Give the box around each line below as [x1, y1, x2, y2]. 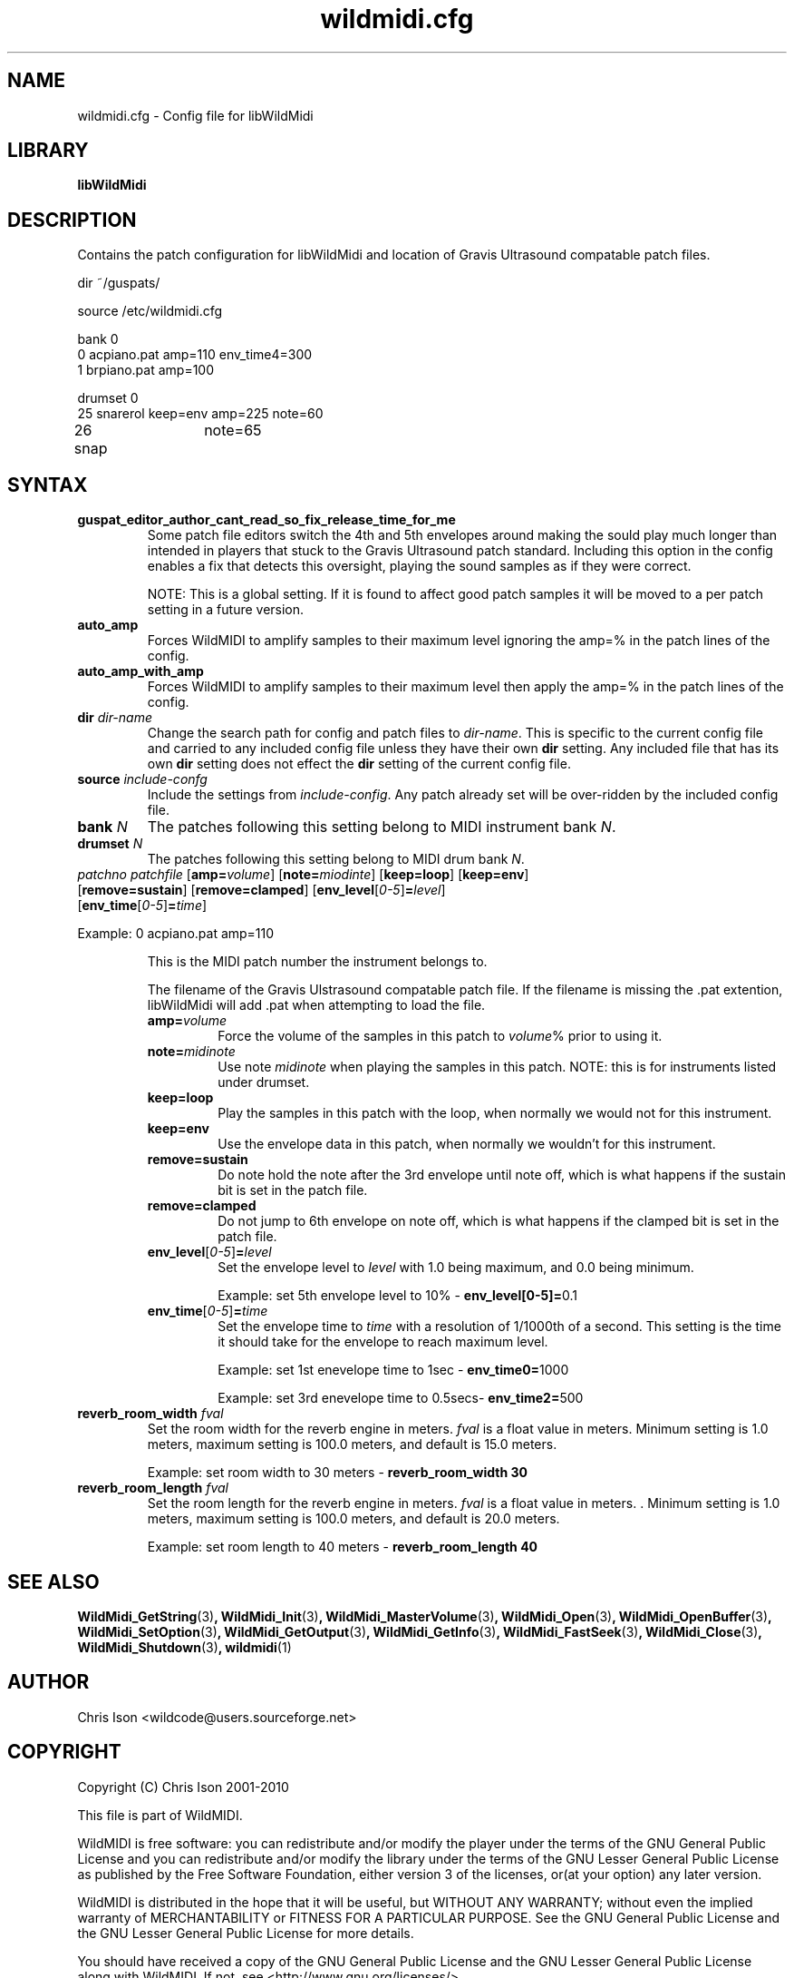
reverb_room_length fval [77, 1480, 228, 1496]
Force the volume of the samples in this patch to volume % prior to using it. [218, 1028, 663, 1044]
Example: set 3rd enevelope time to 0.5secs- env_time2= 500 [218, 1390, 584, 1406]
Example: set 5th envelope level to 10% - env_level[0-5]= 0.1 [218, 1288, 577, 1304]
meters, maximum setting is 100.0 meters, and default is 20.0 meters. [147, 1511, 560, 1527]
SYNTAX [7, 473, 88, 496]
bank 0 [77, 331, 119, 348]
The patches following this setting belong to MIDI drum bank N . [147, 851, 525, 867]
